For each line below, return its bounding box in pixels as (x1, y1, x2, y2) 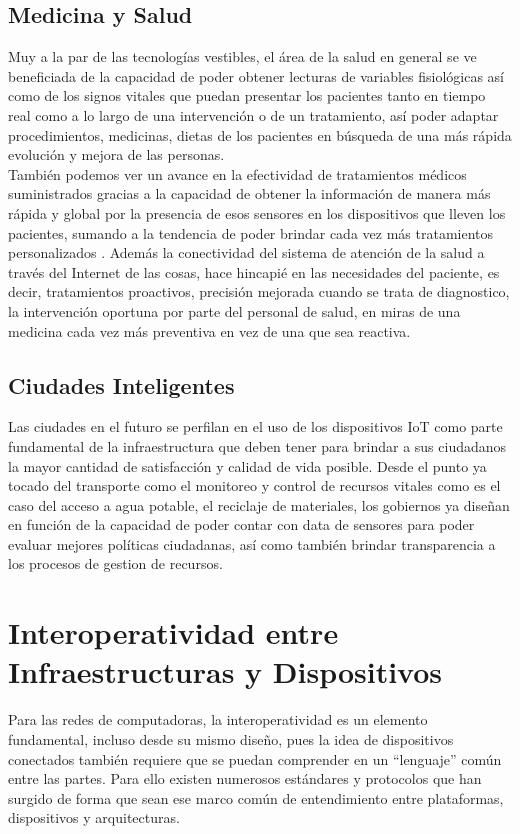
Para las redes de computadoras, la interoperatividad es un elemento (8, 709, 428, 730)
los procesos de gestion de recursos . (8, 553, 223, 574)
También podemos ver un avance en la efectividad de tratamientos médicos (8, 163, 467, 184)
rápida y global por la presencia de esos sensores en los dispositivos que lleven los (8, 202, 506, 223)
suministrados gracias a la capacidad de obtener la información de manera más (8, 183, 491, 204)
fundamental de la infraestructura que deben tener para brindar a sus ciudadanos (8, 435, 507, 456)
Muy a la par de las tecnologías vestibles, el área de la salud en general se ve (8, 46, 477, 67)
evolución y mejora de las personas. (8, 144, 225, 165)
